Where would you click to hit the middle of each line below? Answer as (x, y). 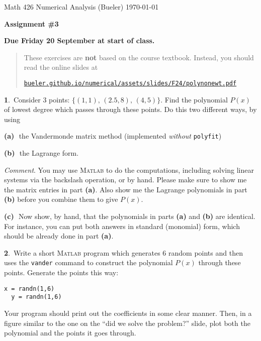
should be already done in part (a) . (59, 236)
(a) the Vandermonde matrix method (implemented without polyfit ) (113, 136)
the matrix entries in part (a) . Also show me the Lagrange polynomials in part (126, 189)
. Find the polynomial (194, 99)
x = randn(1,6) (29, 289)
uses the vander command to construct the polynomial (89, 262)
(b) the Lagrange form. (41, 153)
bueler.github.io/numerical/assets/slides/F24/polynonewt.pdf (130, 83)
